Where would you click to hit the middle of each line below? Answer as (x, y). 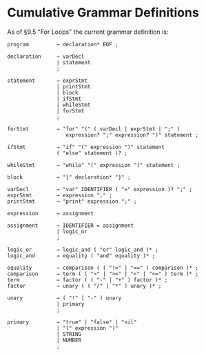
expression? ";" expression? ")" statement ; (132, 135)
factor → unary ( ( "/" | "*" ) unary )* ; (84, 286)
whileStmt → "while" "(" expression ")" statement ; (94, 165)
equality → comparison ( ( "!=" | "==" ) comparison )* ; (103, 268)
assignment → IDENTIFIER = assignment (71, 226)
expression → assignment (51, 213)
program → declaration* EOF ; (63, 44)
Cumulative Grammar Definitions (103, 13)
